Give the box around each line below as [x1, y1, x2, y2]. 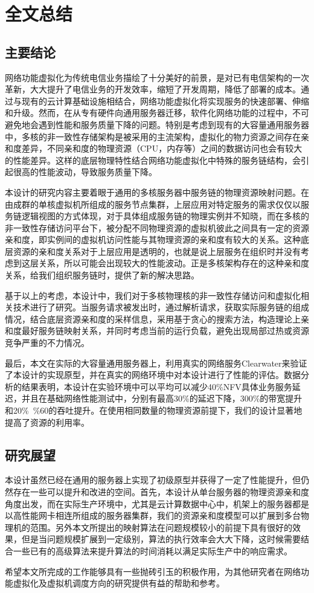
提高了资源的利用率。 [5, 415, 89, 428]
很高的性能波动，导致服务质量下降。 [13, 165, 157, 178]
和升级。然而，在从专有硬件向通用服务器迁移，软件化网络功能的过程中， [5, 106, 292, 119]
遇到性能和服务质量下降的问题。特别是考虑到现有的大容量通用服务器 [38, 118, 309, 130]
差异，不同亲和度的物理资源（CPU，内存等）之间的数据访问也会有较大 [21, 142, 303, 155]
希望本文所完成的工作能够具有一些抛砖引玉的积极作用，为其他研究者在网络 [5, 565, 301, 577]
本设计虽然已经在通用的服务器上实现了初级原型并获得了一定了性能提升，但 [5, 473, 301, 486]
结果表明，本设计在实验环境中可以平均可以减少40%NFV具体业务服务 [21, 380, 292, 393]
